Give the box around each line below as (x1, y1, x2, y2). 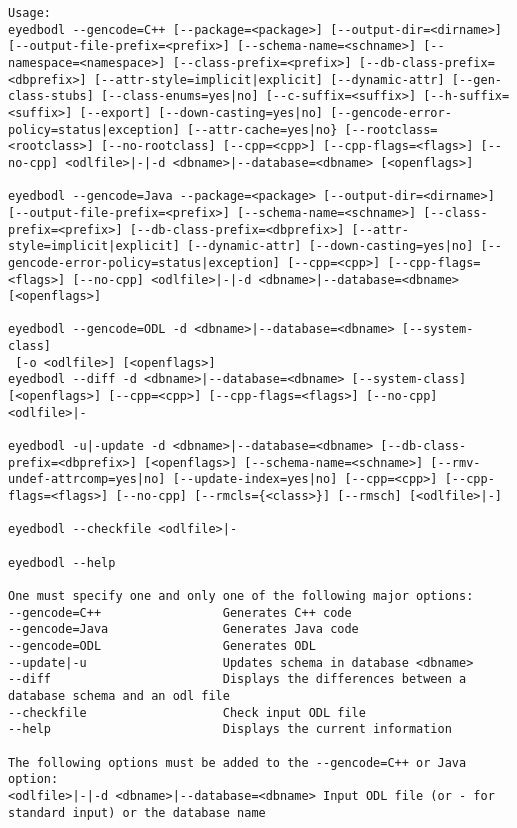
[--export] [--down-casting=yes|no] (79, 105, 323, 120)
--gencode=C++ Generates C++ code (8, 605, 352, 620)
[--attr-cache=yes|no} (186, 122, 338, 137)
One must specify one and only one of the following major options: (8, 588, 474, 603)
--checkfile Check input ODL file (8, 705, 366, 720)
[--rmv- (430, 455, 481, 470)
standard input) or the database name (8, 805, 266, 820)
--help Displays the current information (8, 722, 452, 737)
